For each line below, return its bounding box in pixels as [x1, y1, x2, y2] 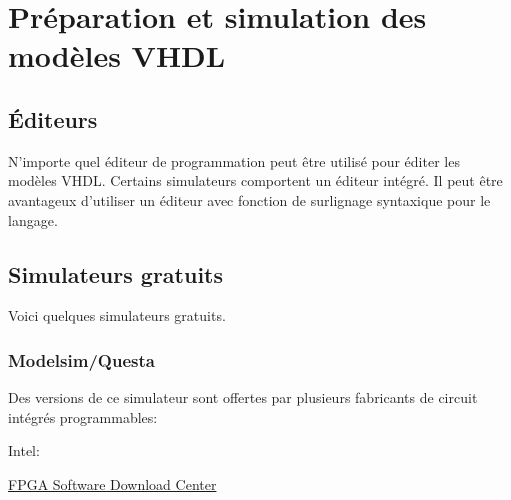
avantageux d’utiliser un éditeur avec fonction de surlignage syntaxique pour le [8, 189, 491, 210]
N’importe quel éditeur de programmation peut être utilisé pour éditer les [8, 150, 460, 171]
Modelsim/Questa [8, 347, 155, 372]
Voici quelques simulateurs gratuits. [8, 305, 226, 326]
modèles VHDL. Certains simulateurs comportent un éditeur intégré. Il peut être [8, 170, 503, 191]
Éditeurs [8, 103, 98, 134]
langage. [8, 209, 58, 230]
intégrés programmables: [8, 406, 158, 427]
